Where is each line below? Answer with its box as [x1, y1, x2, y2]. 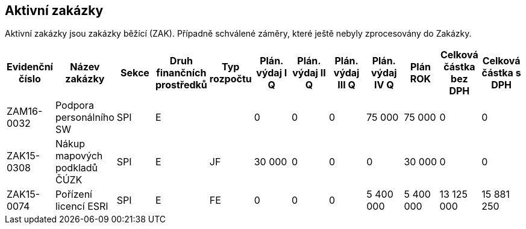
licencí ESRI [55, 200, 108, 213]
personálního [55, 111, 114, 124]
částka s [481, 67, 521, 79]
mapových [55, 150, 103, 162]
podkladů [55, 162, 98, 174]
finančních [156, 67, 207, 79]
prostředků [155, 79, 207, 91]
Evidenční [7, 61, 53, 73]
